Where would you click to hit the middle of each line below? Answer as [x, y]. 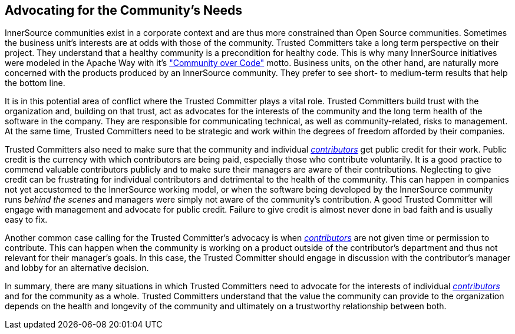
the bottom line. [35, 83]
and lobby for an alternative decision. [77, 268]
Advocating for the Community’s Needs [124, 10]
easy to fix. [26, 220]
